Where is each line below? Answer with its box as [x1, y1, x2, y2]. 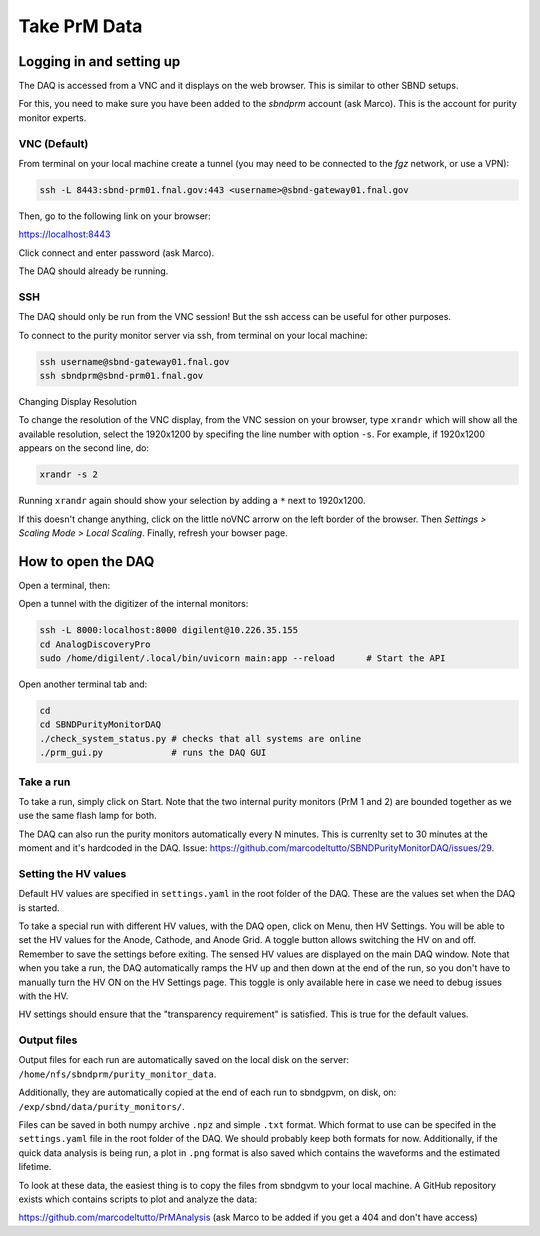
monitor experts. [18, 111, 87, 124]
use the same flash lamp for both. [18, 810, 157, 822]
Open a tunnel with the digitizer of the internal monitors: [18, 598, 249, 610]
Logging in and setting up [18, 53, 181, 70]
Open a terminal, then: [18, 579, 111, 591]
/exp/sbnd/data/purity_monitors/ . [18, 1100, 185, 1112]
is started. [18, 901, 60, 914]
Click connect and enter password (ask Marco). [18, 246, 215, 259]
